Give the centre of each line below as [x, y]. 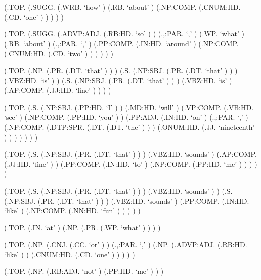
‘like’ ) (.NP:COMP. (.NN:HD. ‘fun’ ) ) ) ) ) [72, 211]
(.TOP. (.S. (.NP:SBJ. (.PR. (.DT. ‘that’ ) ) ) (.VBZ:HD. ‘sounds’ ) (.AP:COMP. [130, 154]
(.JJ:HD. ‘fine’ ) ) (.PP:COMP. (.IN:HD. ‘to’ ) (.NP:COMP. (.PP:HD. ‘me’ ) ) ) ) [131, 164]
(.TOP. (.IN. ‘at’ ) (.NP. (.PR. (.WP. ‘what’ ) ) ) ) [82, 227]
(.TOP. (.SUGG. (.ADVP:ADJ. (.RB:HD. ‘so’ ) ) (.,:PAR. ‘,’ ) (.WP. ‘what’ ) [124, 34]
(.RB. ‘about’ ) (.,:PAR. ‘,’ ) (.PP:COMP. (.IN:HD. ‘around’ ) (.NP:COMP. [121, 43]
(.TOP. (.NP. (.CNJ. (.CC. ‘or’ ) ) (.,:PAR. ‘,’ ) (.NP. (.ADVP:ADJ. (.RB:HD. [126, 244]
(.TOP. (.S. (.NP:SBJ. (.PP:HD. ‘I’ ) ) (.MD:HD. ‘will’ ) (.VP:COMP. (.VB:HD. [129, 107]
